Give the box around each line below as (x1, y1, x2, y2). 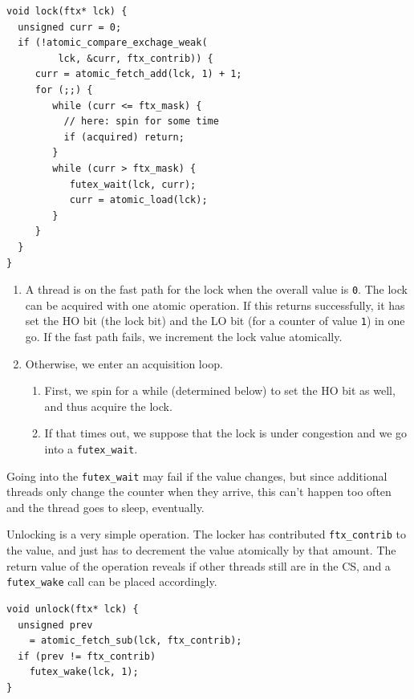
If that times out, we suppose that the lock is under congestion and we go (44, 425, 408, 441)
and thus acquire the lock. (44, 397, 172, 414)
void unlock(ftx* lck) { (6, 603, 139, 615)
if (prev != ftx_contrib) (18, 650, 156, 662)
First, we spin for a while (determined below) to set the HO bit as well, (44, 382, 396, 399)
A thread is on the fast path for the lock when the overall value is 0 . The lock (25, 281, 408, 298)
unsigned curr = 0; (18, 21, 122, 33)
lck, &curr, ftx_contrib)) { (58, 52, 213, 64)
